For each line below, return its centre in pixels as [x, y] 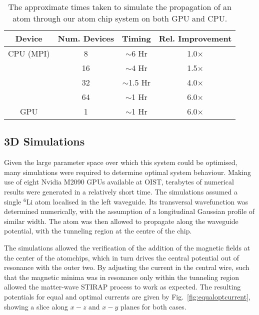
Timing [136, 38]
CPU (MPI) [29, 53]
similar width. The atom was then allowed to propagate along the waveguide [121, 221]
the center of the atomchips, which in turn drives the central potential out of [122, 257]
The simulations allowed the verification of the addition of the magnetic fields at [127, 247]
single [13, 201]
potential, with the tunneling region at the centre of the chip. [98, 231]
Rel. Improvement [195, 38]
